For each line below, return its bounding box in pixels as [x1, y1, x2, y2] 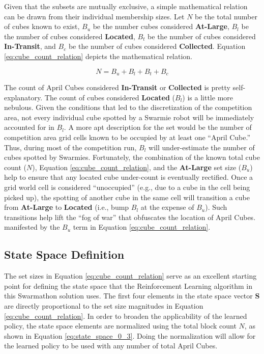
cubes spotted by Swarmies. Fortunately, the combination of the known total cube [4, 152, 260, 162]
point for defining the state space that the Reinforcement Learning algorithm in [4, 280, 252, 291]
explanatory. [4, 92, 43, 102]
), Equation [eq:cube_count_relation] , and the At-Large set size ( [32, 161, 242, 172]
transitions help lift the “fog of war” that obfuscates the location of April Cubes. [4, 211, 256, 222]
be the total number [195, 11, 257, 21]
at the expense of [140, 202, 194, 212]
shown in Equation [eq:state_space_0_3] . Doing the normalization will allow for [4, 330, 256, 341]
